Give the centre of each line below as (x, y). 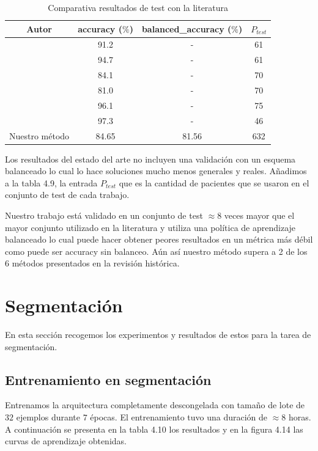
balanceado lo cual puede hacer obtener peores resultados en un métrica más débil (159, 239)
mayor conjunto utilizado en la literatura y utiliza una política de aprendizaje (150, 227)
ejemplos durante (48, 417)
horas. (300, 417)
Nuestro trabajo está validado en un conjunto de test (104, 215)
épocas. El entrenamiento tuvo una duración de (179, 417)
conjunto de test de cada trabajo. (67, 195)
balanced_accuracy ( (187, 28)
